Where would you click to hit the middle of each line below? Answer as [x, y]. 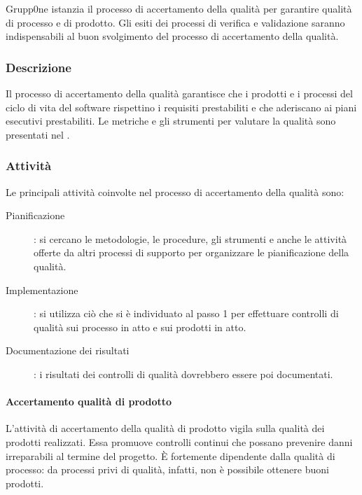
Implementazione [42, 290]
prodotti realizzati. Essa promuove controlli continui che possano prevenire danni [179, 441]
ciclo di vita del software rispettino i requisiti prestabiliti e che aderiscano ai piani [181, 107]
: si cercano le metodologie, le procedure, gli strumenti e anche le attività [190, 238]
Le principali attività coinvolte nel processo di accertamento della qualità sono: [175, 191]
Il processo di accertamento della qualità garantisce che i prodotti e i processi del [179, 93]
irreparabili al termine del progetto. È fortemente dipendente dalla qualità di [170, 455]
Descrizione [39, 67]
